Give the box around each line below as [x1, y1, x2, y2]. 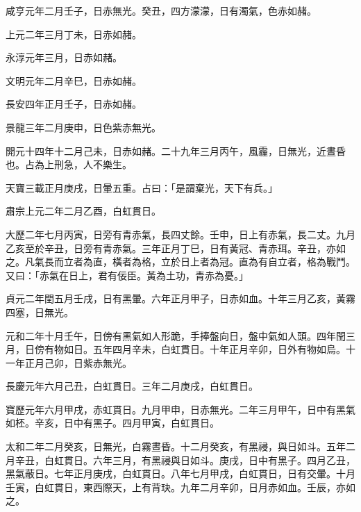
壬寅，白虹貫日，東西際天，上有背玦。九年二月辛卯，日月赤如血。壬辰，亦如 [6, 479, 355, 494]
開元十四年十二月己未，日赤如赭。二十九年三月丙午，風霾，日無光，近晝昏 [6, 143, 346, 158]
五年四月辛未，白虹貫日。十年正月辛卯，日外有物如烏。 [92, 342, 346, 356]
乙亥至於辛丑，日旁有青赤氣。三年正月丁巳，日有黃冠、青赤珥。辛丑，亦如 [6, 240, 346, 255]
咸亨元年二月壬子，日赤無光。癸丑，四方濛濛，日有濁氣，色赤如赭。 [6, 3, 317, 17]
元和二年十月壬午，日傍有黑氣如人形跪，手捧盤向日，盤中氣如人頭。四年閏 [6, 328, 346, 342]
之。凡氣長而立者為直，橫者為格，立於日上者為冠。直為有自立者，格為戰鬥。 [6, 254, 355, 269]
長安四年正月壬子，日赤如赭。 [6, 97, 142, 111]
